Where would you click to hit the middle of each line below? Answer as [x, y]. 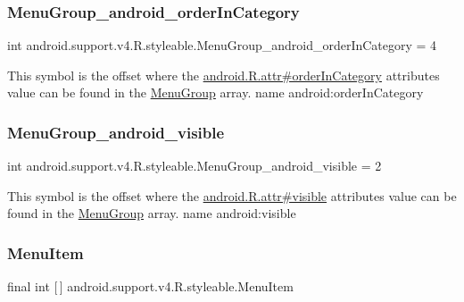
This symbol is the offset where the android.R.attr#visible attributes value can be [232, 195]
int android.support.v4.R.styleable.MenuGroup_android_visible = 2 [195, 166]
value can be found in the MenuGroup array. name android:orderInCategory [215, 92]
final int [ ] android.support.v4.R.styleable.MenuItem [150, 286]
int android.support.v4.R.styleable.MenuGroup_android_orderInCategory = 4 [222, 45]
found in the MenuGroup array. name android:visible [152, 213]
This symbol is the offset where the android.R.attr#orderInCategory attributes [224, 75]
